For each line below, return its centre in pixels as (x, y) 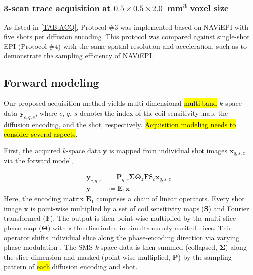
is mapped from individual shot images (168, 150)
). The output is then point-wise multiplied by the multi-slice (143, 218)
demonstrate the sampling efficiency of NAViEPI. (79, 56)
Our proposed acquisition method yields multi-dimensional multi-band (111, 103)
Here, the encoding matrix (44, 199)
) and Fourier (229, 208)
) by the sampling (205, 256)
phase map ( (23, 227)
